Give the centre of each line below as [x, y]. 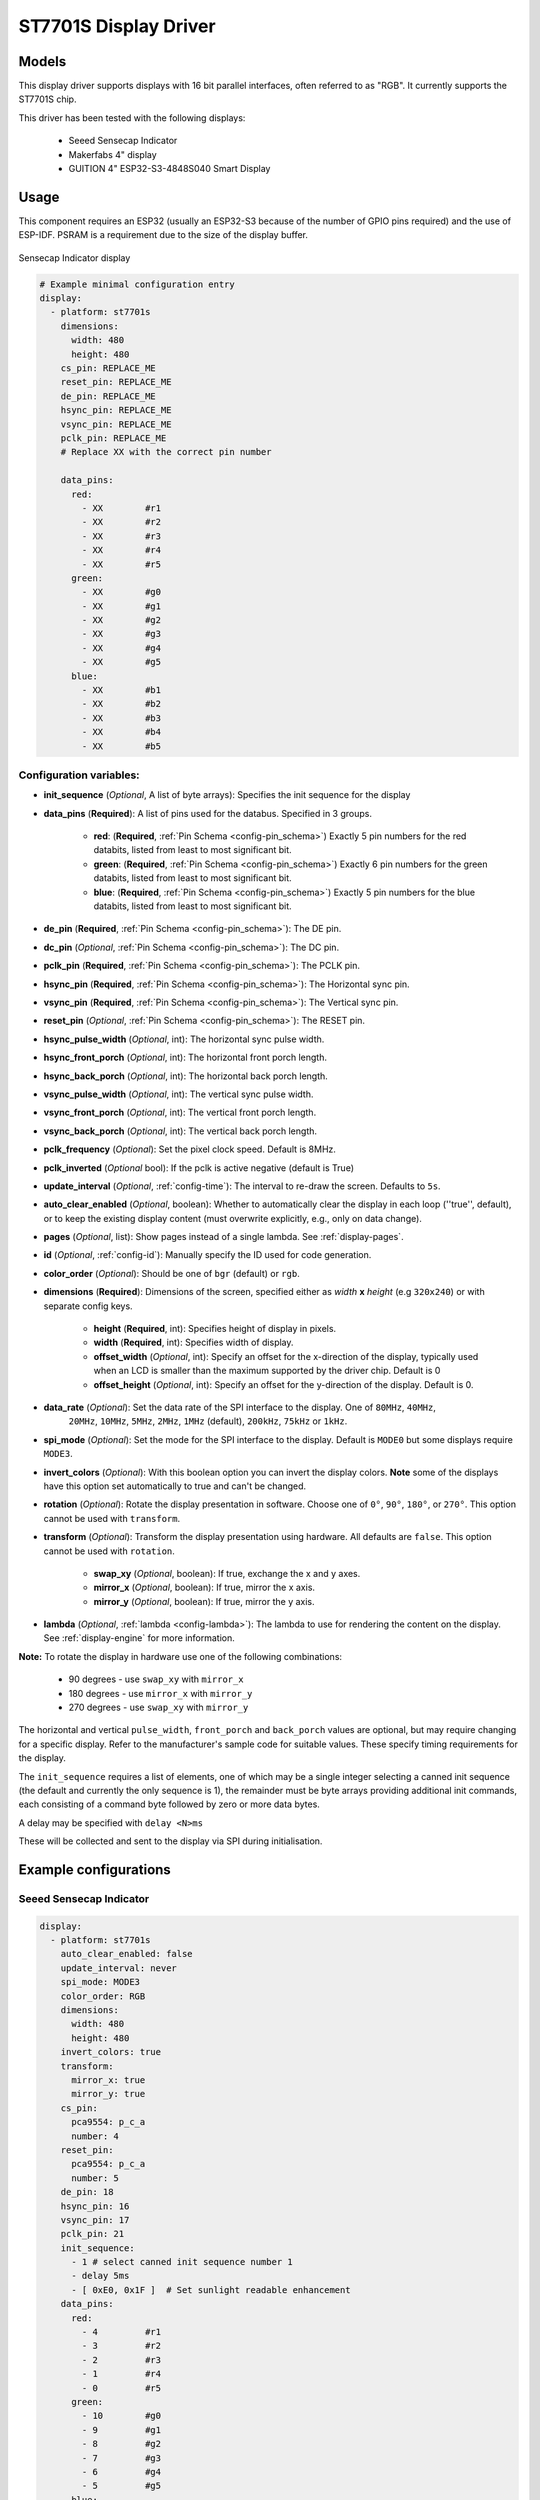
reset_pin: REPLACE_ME [116, 382]
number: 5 [95, 2178]
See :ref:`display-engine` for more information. [139, 1638]
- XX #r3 [121, 536]
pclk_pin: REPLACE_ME [113, 438]
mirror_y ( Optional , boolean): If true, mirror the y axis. [204, 1601]
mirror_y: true [108, 2094]
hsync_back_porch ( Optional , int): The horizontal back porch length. [186, 1076]
